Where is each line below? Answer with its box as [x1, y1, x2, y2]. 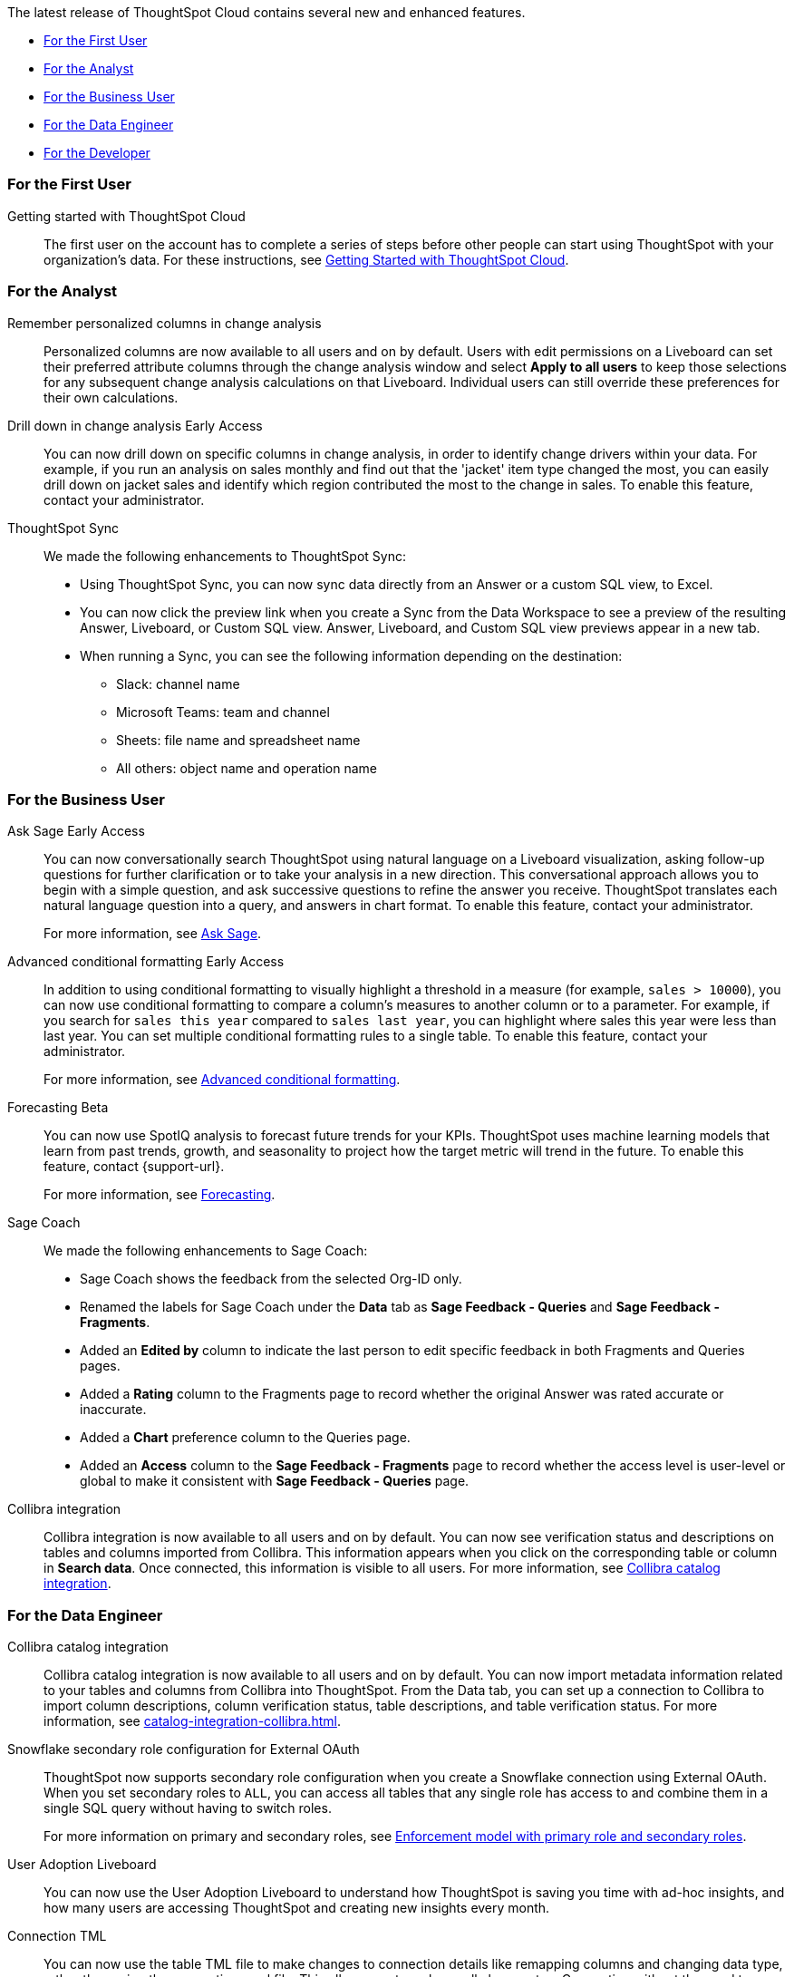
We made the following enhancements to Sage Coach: [44, 1243, 368, 1259]
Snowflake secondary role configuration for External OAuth [7, 1741, 360, 1757]
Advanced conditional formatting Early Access [7, 954, 285, 970]
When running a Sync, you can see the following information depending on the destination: [80, 647, 623, 664]
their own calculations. [44, 389, 179, 405]
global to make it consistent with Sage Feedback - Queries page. [80, 1473, 470, 1489]
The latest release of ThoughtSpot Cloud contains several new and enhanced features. [7, 5, 526, 20]
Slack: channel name [116, 675, 240, 692]
